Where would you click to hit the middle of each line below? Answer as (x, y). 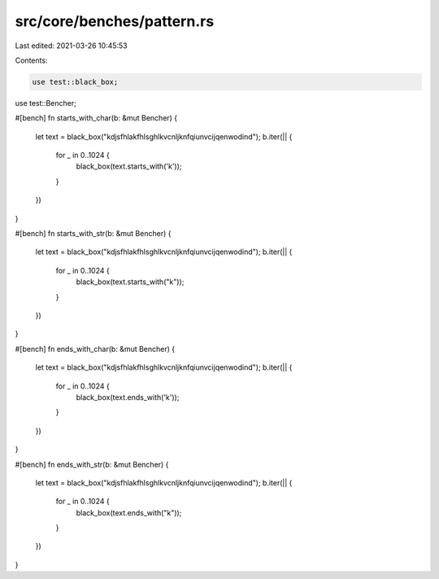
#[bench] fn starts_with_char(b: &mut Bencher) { (96, 118)
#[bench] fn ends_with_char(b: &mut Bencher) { (95, 349)
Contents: (31, 60)
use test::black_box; (75, 82)
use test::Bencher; (46, 103)
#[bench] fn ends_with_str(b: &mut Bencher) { (92, 464)
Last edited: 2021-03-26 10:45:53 (71, 46)
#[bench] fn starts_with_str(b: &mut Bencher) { (93, 234)
